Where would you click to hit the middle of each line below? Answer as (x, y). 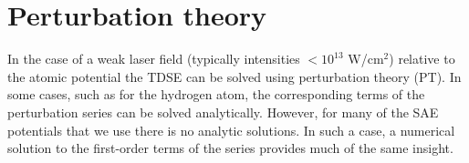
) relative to (422, 59)
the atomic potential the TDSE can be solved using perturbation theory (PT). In (234, 76)
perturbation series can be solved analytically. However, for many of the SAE (223, 112)
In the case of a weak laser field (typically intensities (154, 59)
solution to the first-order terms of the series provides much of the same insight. (230, 148)
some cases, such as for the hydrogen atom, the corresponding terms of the (216, 94)
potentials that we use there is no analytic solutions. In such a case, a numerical (231, 130)
